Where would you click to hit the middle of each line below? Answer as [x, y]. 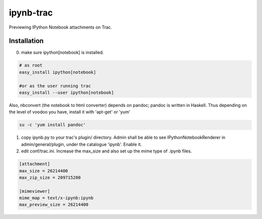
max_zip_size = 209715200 [50, 177]
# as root [31, 65]
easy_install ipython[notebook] [58, 72]
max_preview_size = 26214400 [54, 205]
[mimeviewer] [35, 191]
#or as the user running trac [55, 86]
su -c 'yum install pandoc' [52, 125]
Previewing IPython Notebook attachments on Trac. [61, 27]
